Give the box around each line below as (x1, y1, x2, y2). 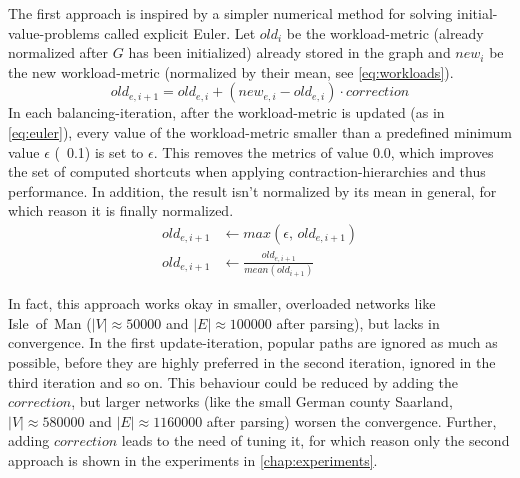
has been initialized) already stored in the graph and (128, 42, 451, 63)
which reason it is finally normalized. (8, 200, 234, 221)
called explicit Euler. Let (104, 22, 256, 43)
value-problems (8, 22, 100, 43)
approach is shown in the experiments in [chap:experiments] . (8, 450, 378, 471)
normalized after (8, 42, 109, 63)
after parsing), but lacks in (276, 312, 440, 333)
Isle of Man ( (8, 312, 92, 333)
